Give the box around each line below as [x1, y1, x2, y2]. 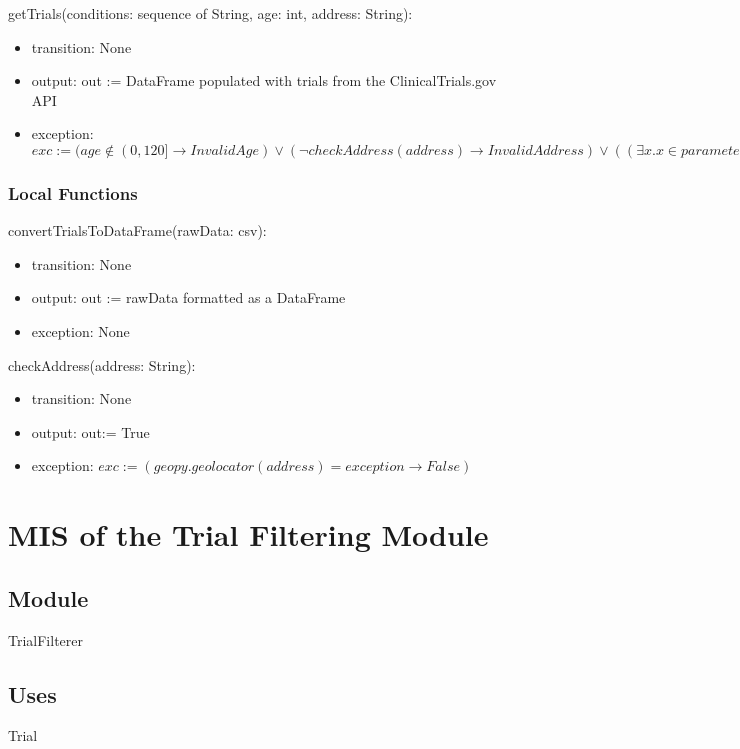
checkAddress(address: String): [8, 354, 196, 375]
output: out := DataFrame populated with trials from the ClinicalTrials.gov [31, 70, 497, 91]
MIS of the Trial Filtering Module [8, 514, 489, 555]
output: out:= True [31, 421, 150, 442]
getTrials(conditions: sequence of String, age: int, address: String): [8, 3, 413, 23]
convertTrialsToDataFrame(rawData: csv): [8, 220, 267, 241]
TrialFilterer [8, 629, 83, 650]
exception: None [31, 320, 130, 341]
